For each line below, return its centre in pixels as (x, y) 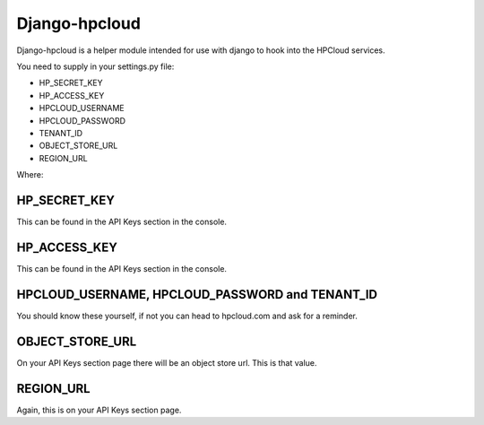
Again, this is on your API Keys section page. (99, 410)
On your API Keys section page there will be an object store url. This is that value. (167, 362)
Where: (30, 175)
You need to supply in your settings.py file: (95, 66)
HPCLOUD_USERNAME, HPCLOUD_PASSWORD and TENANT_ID (197, 295)
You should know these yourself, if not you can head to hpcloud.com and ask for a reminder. (187, 316)
